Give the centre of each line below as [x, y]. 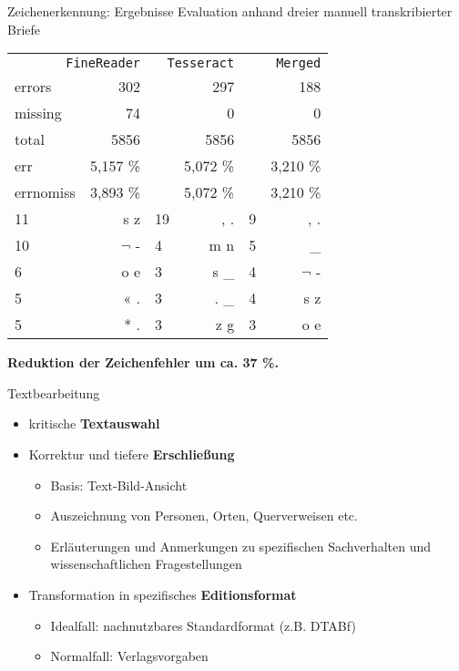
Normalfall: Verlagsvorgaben [129, 656]
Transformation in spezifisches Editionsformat [163, 594]
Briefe [24, 29]
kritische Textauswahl [94, 423]
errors [33, 87]
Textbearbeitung [54, 392]
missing [38, 113]
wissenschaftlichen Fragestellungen [146, 564]
